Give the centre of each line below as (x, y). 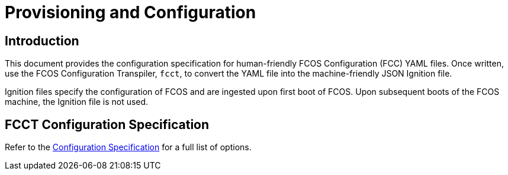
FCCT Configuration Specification (107, 124)
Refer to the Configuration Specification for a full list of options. (128, 147)
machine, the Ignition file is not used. (77, 102)
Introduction (42, 41)
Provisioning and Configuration (131, 12)
